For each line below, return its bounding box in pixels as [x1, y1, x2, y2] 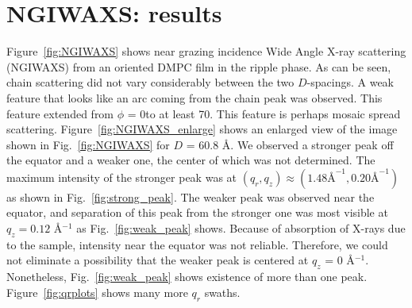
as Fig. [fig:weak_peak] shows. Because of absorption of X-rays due [76, 220, 406, 237]
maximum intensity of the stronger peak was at [6, 168, 237, 185]
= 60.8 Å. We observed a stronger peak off [186, 136, 394, 152]
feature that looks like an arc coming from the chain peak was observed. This [6, 89, 383, 106]
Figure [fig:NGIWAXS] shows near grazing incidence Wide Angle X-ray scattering [6, 43, 406, 60]
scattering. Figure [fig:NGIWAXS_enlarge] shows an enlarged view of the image [6, 121, 398, 137]
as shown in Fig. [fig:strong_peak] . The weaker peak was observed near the [6, 188, 375, 205]
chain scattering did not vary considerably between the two [6, 74, 295, 90]
